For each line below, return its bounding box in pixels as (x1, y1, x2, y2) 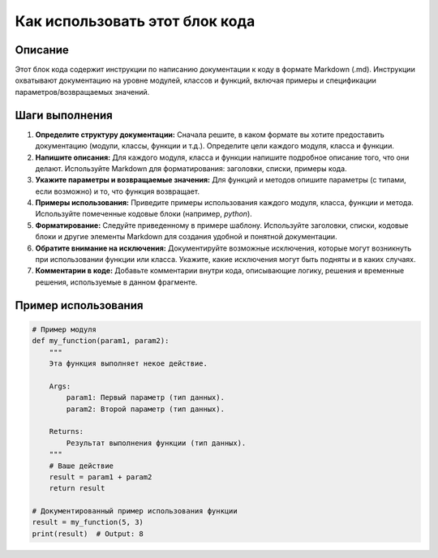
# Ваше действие (49, 461, 114, 470)
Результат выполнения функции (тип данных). (66, 438, 247, 448)
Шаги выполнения (15, 108, 113, 122)
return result (49, 483, 105, 493)
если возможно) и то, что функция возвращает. (35, 187, 200, 196)
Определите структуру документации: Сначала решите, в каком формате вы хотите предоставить (35, 130, 384, 139)
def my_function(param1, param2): (32, 337, 170, 346)
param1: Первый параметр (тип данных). (66, 393, 225, 402)
